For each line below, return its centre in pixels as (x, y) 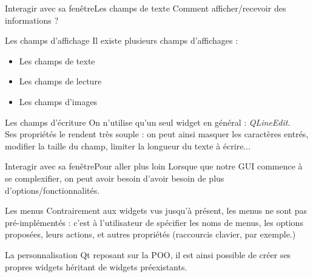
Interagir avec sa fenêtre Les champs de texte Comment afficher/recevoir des (146, 8)
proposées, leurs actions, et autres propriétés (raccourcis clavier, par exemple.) (150, 234)
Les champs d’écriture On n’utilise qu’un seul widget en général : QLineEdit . (148, 122)
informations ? (32, 20)
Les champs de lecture (60, 81)
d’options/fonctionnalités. (52, 190)
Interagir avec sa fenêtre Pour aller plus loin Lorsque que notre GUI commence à (154, 166)
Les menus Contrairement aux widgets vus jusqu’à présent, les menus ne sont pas (156, 210)
